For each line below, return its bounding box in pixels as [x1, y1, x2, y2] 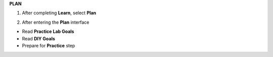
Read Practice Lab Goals [22, 28, 74, 35]
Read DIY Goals [22, 35, 56, 41]
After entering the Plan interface [22, 19, 89, 25]
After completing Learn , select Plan [22, 10, 97, 16]
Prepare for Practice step [22, 42, 75, 48]
